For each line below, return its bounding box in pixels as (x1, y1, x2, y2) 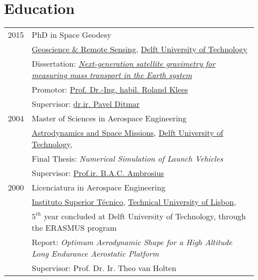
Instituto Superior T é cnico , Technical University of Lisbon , (32, 196, 236, 208)
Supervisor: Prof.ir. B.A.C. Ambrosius (32, 167, 164, 179)
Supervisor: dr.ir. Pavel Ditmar (32, 98, 140, 110)
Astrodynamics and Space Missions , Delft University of (32, 127, 223, 139)
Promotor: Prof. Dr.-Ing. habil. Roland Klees (32, 84, 188, 95)
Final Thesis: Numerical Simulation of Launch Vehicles (32, 153, 223, 165)
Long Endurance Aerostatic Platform (32, 248, 159, 260)
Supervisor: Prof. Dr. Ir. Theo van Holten (32, 262, 177, 274)
